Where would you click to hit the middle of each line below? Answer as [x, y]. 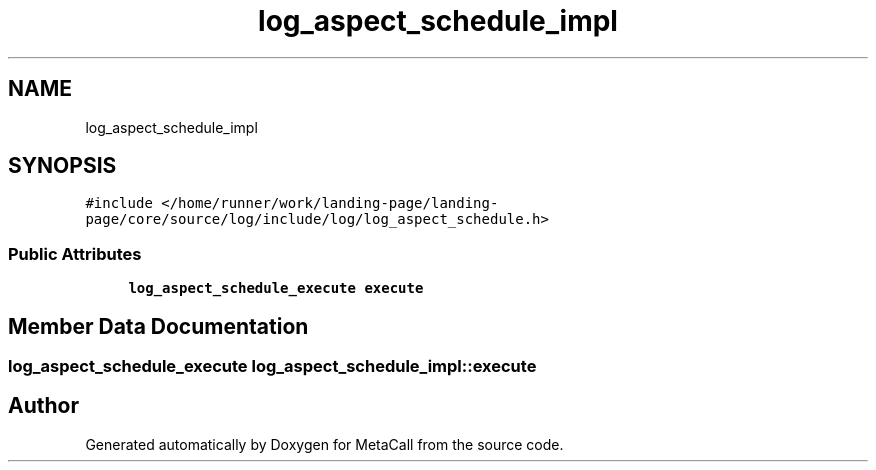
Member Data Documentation [158, 326]
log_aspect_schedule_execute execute [276, 288]
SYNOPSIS [62, 166]
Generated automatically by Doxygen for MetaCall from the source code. [324, 444]
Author [43, 406]
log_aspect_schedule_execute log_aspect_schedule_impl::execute [272, 366]
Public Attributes [75, 253]
